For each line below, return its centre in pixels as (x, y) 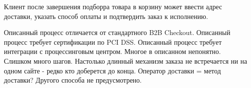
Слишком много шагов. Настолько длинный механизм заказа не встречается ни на (125, 61)
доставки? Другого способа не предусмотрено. (73, 80)
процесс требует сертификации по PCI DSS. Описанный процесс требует (113, 42)
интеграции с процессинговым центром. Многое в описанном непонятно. (112, 51)
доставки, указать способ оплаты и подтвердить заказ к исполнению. (106, 16)
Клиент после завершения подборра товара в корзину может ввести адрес (113, 6)
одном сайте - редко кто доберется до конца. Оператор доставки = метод (113, 70)
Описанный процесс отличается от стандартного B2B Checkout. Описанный (117, 32)
